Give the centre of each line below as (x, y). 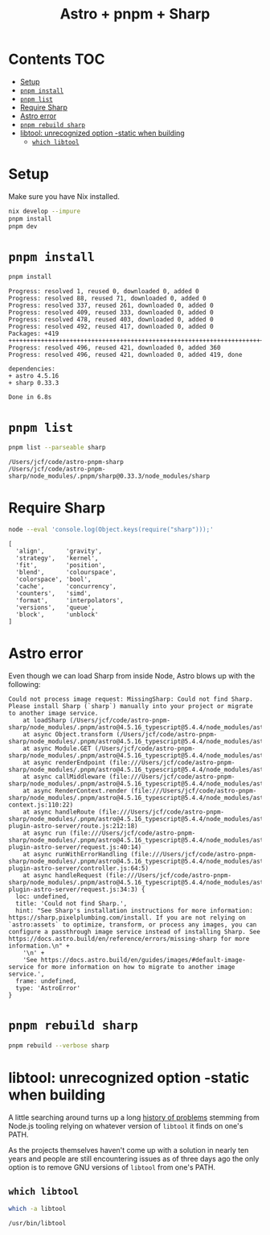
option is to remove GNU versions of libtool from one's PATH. (112, 1167)
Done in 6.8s (30, 397)
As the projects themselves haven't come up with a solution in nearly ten (129, 1150)
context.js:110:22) (41, 805)
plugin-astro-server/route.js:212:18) (73, 826)
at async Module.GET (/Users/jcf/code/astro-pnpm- (109, 748)
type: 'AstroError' (48, 988)
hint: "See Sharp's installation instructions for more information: (134, 910)
